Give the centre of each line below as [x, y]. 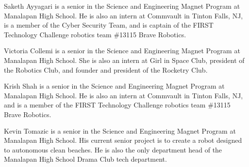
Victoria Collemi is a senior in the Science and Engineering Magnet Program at [122, 51]
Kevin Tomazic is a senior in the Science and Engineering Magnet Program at [120, 130]
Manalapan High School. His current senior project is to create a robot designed [123, 140]
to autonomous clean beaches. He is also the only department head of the [113, 149]
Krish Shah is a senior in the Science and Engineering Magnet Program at [114, 86]
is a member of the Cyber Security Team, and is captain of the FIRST [109, 25]
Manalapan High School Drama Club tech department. [85, 159]
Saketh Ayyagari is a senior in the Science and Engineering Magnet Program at [122, 6]
